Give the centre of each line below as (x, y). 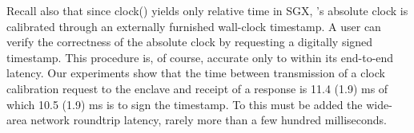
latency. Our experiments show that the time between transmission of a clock (196, 73)
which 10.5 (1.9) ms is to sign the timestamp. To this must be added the (185, 104)
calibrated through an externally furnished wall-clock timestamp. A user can (194, 26)
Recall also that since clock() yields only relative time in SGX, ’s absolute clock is (207, 10)
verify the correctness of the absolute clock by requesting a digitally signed (190, 42)
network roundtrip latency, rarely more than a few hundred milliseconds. (209, 120)
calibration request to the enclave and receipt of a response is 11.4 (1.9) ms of (197, 88)
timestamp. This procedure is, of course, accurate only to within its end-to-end (200, 57)
